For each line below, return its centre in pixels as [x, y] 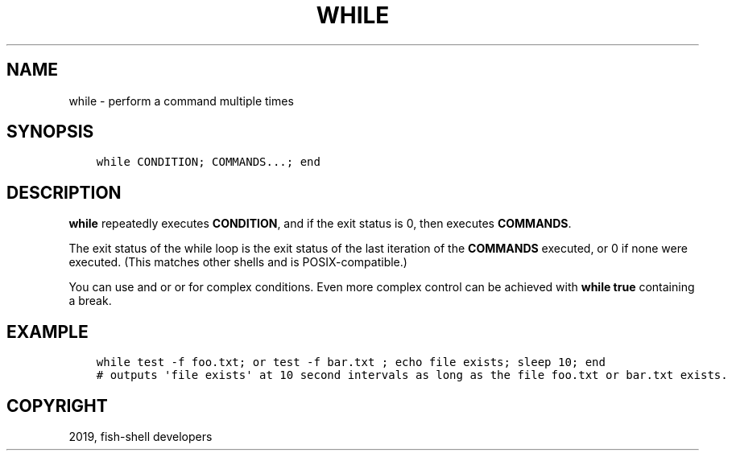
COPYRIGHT [57, 406]
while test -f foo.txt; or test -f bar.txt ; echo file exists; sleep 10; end [351, 362]
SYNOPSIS [50, 132]
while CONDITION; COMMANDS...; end [208, 162]
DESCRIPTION [64, 192]
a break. [90, 301]
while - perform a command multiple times [181, 101]
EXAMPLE [48, 331]
